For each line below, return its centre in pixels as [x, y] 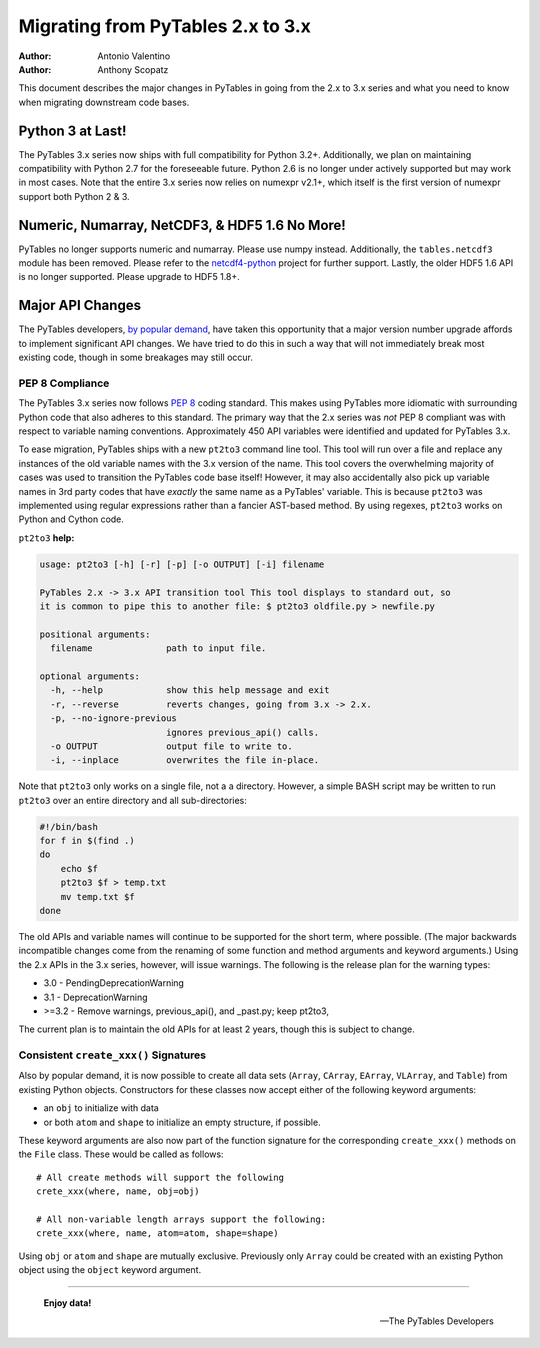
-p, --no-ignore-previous [113, 718]
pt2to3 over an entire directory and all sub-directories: [132, 800]
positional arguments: [95, 634]
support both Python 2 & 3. [74, 196]
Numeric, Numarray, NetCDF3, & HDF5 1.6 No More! [182, 225]
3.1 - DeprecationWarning [96, 997]
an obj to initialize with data [101, 1108]
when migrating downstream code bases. [104, 102]
